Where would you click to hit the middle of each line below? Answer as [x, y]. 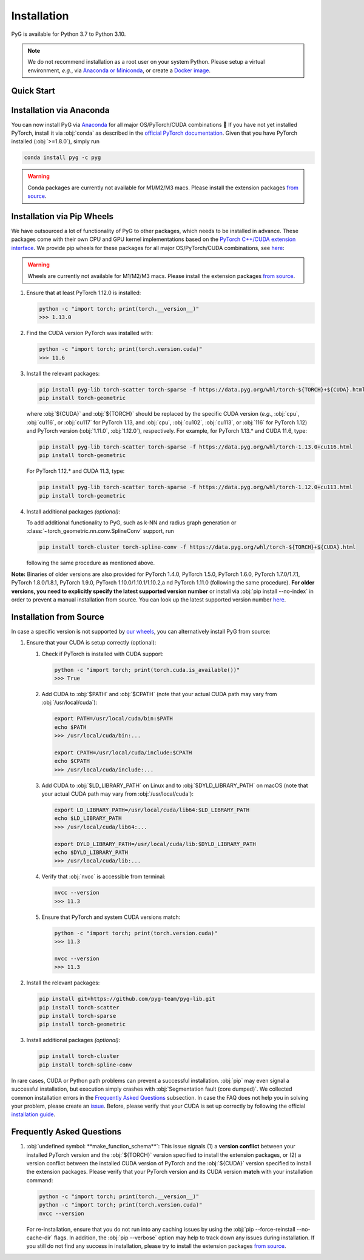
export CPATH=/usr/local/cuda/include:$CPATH [123, 752]
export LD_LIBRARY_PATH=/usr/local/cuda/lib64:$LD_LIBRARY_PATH [152, 810]
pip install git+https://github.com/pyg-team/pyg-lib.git [127, 999]
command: [40, 1180]
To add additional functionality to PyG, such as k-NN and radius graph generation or [131, 523]
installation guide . [33, 1114]
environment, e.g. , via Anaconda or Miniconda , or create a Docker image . [119, 70]
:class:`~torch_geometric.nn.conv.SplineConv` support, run [100, 531]
